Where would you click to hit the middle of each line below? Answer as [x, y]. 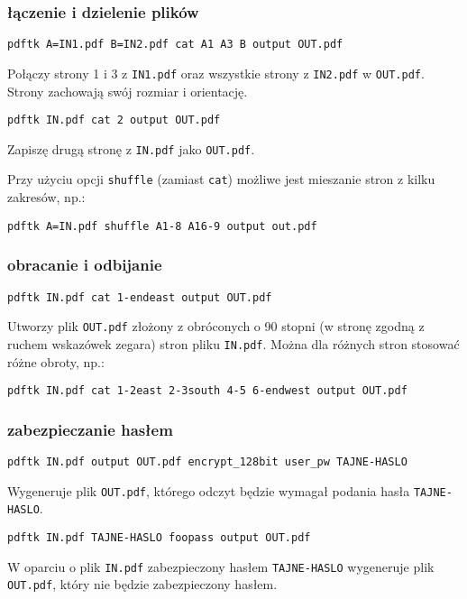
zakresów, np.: [46, 197]
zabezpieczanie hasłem [90, 429]
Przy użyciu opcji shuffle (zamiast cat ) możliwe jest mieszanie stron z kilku [221, 179]
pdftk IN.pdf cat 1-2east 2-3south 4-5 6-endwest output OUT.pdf [207, 391]
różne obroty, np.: [56, 361]
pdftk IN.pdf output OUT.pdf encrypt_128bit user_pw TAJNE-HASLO [207, 462]
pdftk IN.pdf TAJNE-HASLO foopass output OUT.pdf [159, 537]
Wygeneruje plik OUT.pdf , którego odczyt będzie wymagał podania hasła [209, 490]
